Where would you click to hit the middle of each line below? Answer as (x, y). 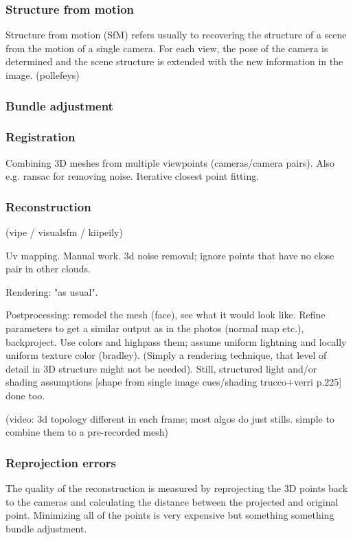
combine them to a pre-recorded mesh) (87, 432)
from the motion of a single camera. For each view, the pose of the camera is (167, 48)
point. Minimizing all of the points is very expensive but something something (170, 515)
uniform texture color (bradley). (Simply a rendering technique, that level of (166, 355)
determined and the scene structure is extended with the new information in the (174, 61)
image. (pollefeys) (43, 75)
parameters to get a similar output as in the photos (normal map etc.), (155, 328)
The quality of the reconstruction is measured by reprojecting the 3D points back (177, 488)
